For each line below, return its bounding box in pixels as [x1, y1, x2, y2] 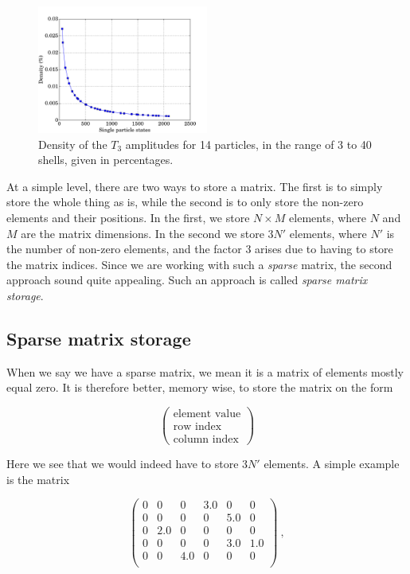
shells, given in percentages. [38, 151, 174, 168]
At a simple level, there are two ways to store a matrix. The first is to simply [6, 178, 383, 194]
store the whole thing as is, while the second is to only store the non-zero [6, 193, 364, 210]
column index [173, 434, 239, 446]
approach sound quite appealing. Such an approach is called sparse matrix [6, 271, 368, 288]
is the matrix [6, 471, 70, 487]
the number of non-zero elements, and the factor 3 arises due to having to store [6, 240, 393, 257]
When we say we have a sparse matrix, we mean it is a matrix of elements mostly [6, 363, 404, 380]
